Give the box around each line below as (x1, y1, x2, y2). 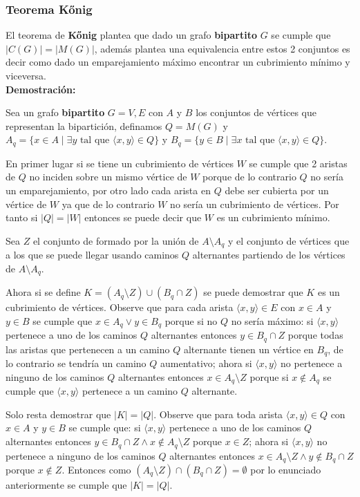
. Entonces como (61, 462, 131, 476)
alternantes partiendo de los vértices (192, 247, 345, 262)
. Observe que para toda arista (153, 406, 283, 421)
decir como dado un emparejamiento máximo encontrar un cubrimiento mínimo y (6, 55, 350, 69)
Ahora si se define (6, 285, 81, 299)
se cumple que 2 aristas (249, 156, 348, 170)
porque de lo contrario (202, 169, 296, 184)
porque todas (287, 328, 343, 342)
